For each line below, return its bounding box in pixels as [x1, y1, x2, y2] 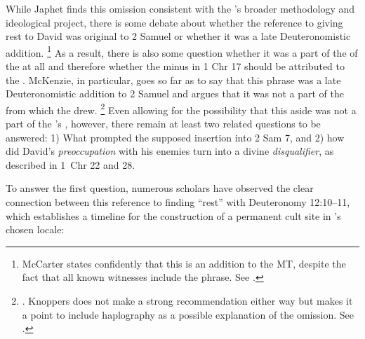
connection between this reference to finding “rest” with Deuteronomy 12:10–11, [6, 195, 350, 209]
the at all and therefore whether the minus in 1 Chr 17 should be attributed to [6, 59, 345, 74]
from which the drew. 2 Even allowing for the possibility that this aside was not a [6, 100, 357, 117]
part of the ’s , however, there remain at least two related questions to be [6, 116, 321, 131]
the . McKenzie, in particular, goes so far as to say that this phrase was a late [6, 72, 341, 87]
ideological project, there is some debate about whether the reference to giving [6, 15, 343, 29]
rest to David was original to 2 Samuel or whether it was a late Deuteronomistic [6, 29, 351, 43]
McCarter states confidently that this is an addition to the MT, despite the [22, 256, 346, 270]
